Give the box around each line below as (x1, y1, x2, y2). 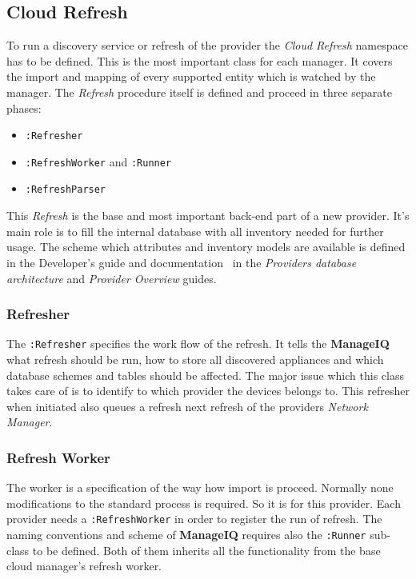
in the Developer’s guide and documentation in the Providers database (6, 254, 357, 270)
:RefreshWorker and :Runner (25, 153, 172, 170)
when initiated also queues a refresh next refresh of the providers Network (6, 397, 368, 414)
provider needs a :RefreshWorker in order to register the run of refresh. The (6, 510, 382, 527)
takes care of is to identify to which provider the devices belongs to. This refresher (6, 382, 410, 399)
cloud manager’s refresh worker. (6, 557, 162, 574)
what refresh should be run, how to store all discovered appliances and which (6, 350, 384, 367)
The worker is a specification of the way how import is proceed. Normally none (6, 479, 394, 496)
